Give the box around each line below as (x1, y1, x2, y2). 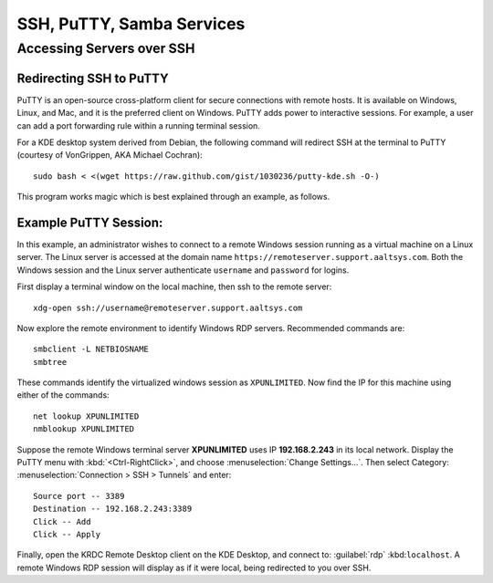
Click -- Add (33, 516, 91, 526)
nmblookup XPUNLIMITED (33, 424, 135, 434)
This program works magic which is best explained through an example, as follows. (16, 192, 330, 203)
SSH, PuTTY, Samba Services (16, 14, 246, 34)
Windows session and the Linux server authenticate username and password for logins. (16, 265, 350, 276)
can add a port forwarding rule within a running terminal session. (16, 120, 260, 131)
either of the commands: (16, 390, 110, 401)
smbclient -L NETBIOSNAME (33, 344, 150, 355)
